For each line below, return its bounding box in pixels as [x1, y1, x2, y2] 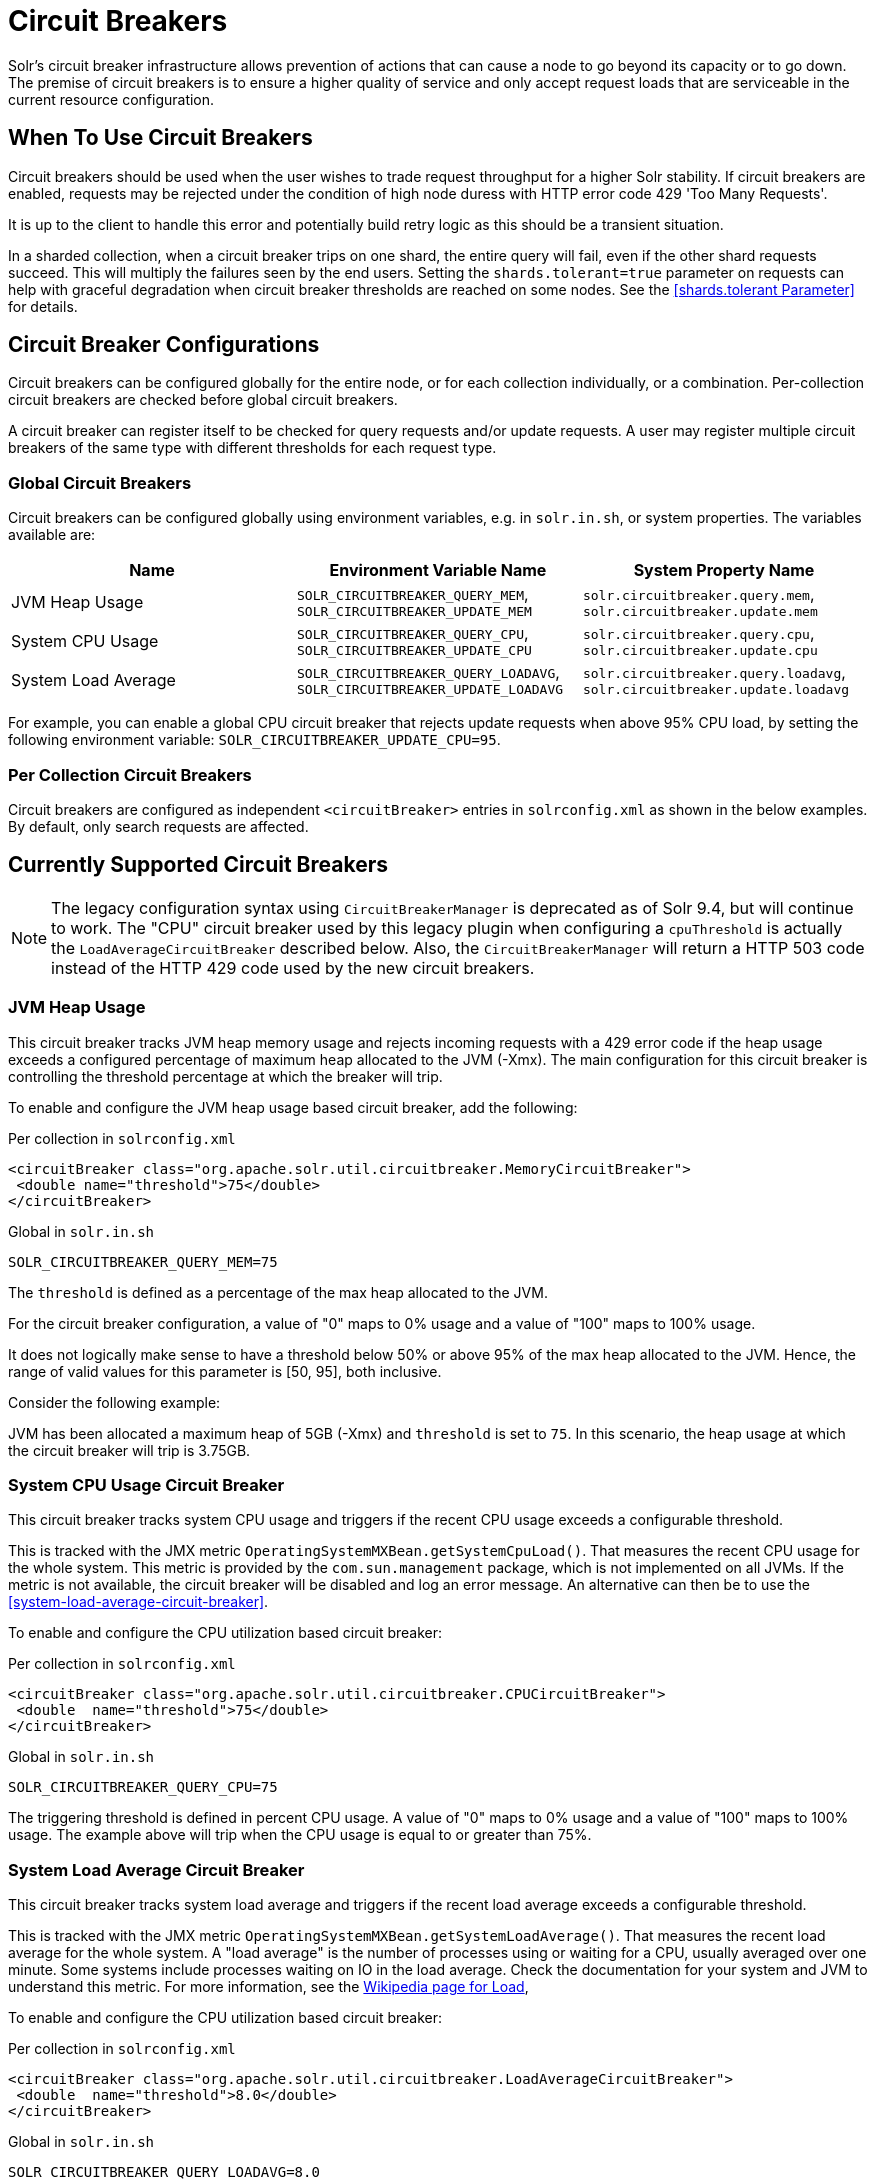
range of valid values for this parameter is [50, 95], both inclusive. [8, 1362, 442, 1380]
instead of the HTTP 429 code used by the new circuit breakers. [51, 957, 535, 978]
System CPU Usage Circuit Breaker [8, 1474, 285, 1495]
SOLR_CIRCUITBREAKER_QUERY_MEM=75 [8, 1253, 278, 1270]
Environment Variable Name [329, 560, 547, 581]
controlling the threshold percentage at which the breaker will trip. [8, 1067, 443, 1085]
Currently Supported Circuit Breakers [8, 852, 388, 878]
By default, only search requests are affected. [8, 817, 309, 835]
